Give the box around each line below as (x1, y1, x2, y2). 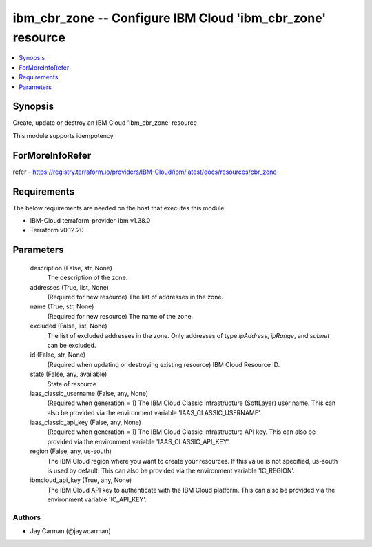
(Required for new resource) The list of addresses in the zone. (47, 292, 224, 301)
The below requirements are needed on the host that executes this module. (12, 203, 227, 212)
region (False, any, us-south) (30, 447, 112, 455)
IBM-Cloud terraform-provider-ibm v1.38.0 (30, 217, 151, 225)
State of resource (47, 379, 97, 388)
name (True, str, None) (30, 302, 94, 310)
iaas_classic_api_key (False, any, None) (30, 418, 141, 427)
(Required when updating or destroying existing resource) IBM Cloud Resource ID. (47, 360, 280, 368)
